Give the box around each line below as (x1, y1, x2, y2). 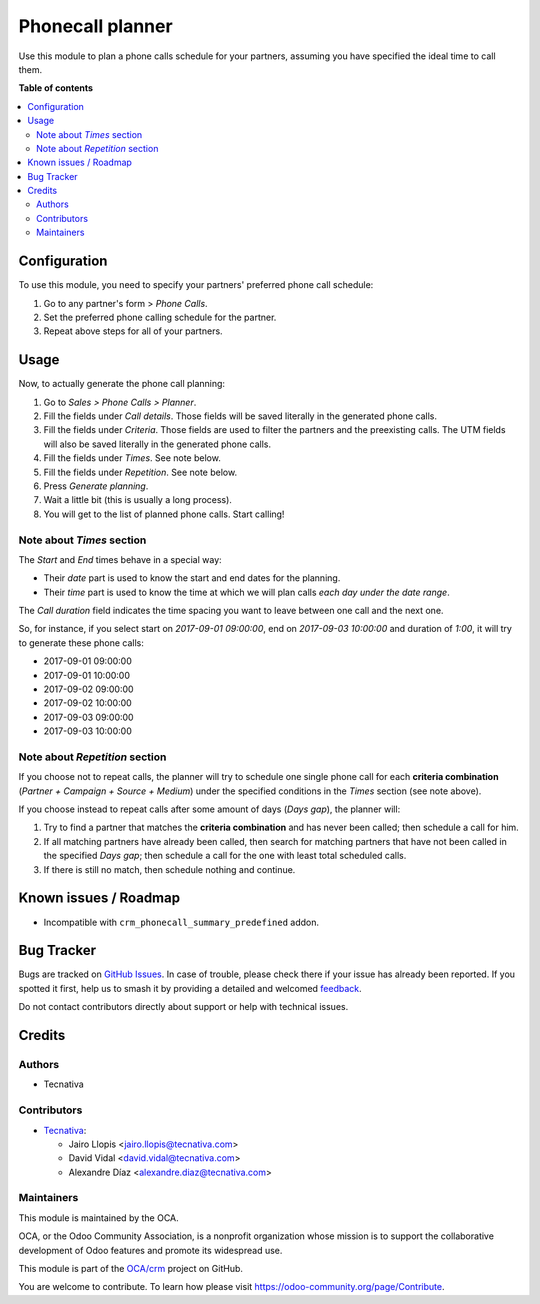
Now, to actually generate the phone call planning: (18, 378, 225, 390)
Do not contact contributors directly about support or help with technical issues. (18, 1001, 349, 1013)
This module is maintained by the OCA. (18, 1211, 179, 1224)
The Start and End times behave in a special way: (18, 553, 222, 565)
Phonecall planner (18, 15, 174, 37)
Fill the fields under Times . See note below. (43, 452, 222, 464)
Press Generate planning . (43, 480, 149, 492)
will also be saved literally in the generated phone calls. (43, 438, 272, 450)
